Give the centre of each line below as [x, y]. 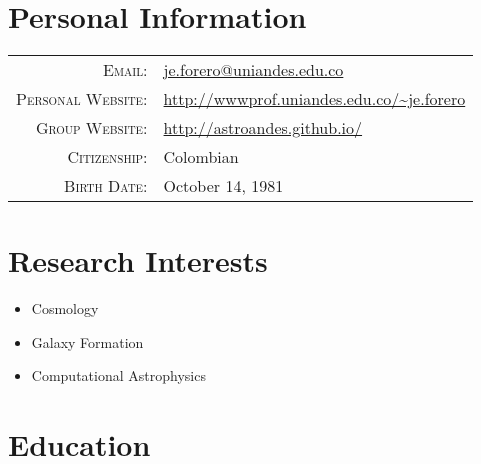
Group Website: [91, 128]
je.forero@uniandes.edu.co [253, 70]
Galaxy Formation [87, 341]
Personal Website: [82, 99]
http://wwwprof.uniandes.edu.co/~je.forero [314, 99]
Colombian [201, 157]
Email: [125, 70]
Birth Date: [106, 186]
